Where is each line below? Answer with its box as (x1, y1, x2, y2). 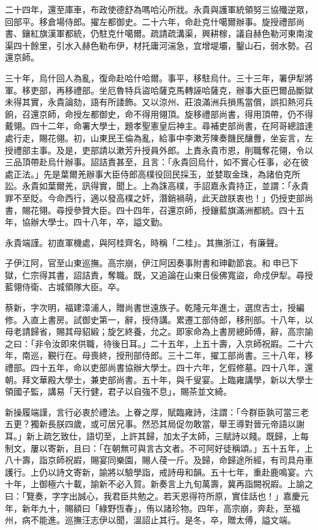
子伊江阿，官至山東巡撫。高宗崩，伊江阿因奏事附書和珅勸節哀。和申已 (5, 256, 290, 269)
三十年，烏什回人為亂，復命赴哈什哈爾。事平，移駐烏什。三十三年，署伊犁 (5, 71, 305, 84)
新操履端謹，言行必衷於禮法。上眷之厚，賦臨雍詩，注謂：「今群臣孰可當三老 (5, 405, 309, 418)
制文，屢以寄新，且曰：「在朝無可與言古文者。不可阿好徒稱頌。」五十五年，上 (5, 441, 313, 454)
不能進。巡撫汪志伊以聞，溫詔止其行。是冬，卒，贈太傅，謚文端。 (30, 513, 296, 526)
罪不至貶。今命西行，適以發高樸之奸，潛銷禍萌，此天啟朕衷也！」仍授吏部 (5, 191, 305, 204)
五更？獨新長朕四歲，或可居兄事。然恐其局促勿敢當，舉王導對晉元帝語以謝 (5, 417, 305, 430)
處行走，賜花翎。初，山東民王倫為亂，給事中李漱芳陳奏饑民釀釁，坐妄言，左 (5, 131, 313, 144)
